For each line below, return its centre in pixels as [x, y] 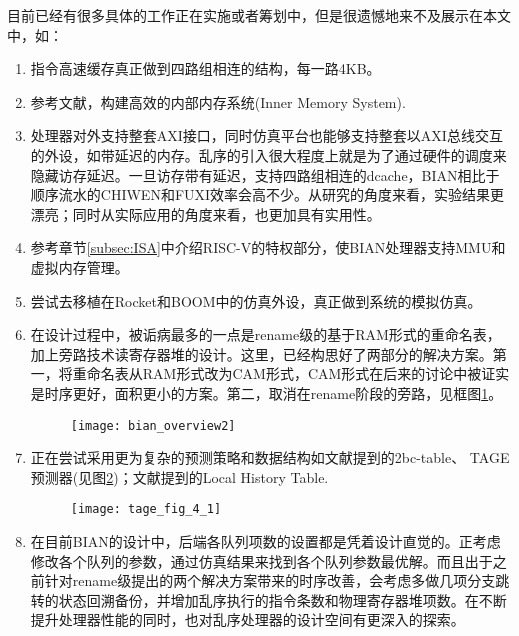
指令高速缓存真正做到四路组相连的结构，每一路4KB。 [205, 68]
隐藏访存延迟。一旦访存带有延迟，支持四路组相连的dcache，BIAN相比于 [265, 174]
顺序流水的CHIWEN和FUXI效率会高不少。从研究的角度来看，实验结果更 [267, 194]
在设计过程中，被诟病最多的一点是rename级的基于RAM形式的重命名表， [265, 334]
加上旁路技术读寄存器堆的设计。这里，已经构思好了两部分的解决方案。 [261, 353]
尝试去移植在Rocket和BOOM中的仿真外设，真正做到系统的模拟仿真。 [256, 300]
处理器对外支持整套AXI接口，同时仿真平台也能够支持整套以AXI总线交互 [266, 135]
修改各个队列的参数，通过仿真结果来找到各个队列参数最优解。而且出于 [261, 560]
